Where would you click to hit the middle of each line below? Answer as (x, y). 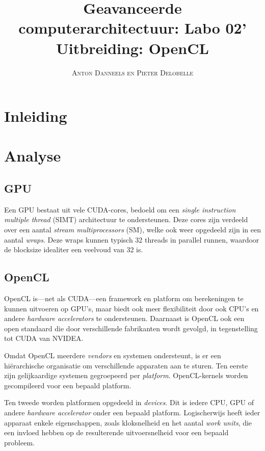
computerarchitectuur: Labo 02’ (132, 28)
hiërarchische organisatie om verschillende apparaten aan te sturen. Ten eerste (126, 365)
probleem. (19, 442)
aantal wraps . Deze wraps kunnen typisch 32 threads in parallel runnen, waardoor (132, 239)
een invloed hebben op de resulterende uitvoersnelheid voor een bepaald (116, 432)
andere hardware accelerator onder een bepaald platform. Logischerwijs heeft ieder (132, 412)
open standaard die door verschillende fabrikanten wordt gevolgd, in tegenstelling (131, 328)
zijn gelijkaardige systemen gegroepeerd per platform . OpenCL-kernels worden (126, 375)
